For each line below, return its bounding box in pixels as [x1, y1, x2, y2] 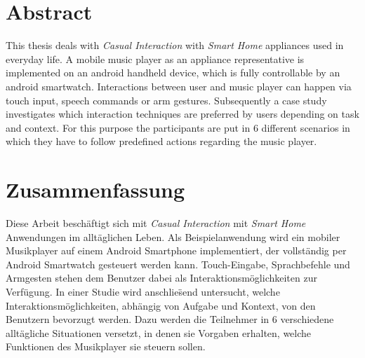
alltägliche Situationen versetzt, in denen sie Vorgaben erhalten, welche [6, 325, 312, 340]
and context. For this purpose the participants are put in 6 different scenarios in [6, 120, 350, 135]
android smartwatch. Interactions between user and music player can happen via [6, 78, 352, 93]
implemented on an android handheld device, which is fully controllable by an [6, 65, 340, 80]
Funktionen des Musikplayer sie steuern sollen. [6, 339, 206, 354]
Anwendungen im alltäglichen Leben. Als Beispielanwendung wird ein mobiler [6, 229, 340, 244]
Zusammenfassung [6, 175, 185, 204]
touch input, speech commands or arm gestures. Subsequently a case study [6, 92, 327, 107]
